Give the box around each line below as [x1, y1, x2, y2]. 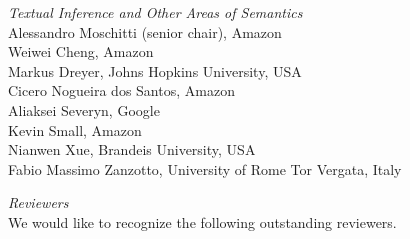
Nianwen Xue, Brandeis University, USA [8, 139, 256, 160]
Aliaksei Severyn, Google [8, 99, 160, 120]
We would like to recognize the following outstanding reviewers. [8, 211, 397, 232]
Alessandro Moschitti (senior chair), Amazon [8, 21, 282, 42]
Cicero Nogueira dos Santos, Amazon [8, 80, 235, 101]
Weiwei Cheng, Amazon [8, 41, 154, 62]
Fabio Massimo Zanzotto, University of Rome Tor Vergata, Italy [8, 158, 402, 179]
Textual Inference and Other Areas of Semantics [8, 2, 303, 22]
